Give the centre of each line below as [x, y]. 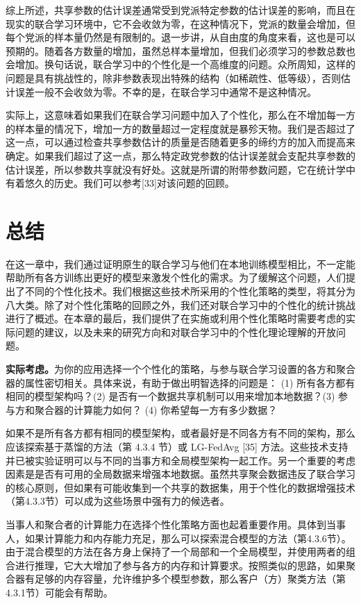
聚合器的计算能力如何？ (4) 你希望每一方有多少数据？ [156, 409]
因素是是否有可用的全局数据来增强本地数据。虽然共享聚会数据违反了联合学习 [180, 474]
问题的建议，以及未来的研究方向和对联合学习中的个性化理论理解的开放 [175, 332]
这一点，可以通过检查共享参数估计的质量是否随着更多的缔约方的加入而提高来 [180, 142]
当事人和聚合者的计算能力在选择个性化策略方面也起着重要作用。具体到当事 [176, 524]
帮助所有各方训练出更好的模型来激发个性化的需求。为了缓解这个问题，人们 [176, 277]
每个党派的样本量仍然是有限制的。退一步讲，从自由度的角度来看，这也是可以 [180, 37]
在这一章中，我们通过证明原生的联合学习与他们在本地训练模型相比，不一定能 [180, 263]
